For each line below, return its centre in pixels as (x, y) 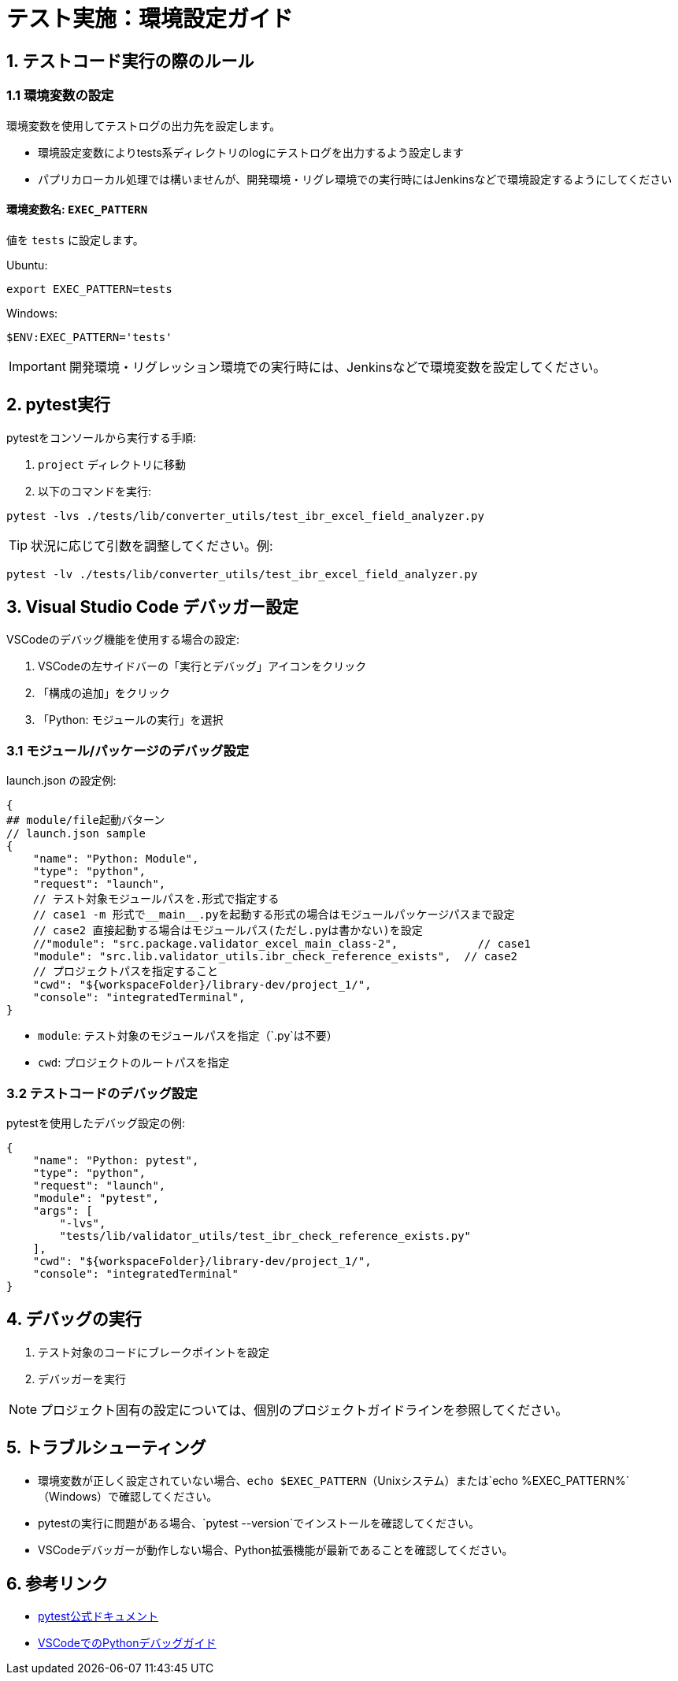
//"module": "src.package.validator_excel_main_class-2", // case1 (282, 944)
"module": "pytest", (96, 1198)
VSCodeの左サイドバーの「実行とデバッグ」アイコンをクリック (202, 666)
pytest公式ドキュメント (98, 1616)
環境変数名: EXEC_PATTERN (77, 210)
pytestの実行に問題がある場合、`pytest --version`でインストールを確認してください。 (259, 1523)
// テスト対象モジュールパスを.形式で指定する (156, 899)
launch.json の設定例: (61, 781)
